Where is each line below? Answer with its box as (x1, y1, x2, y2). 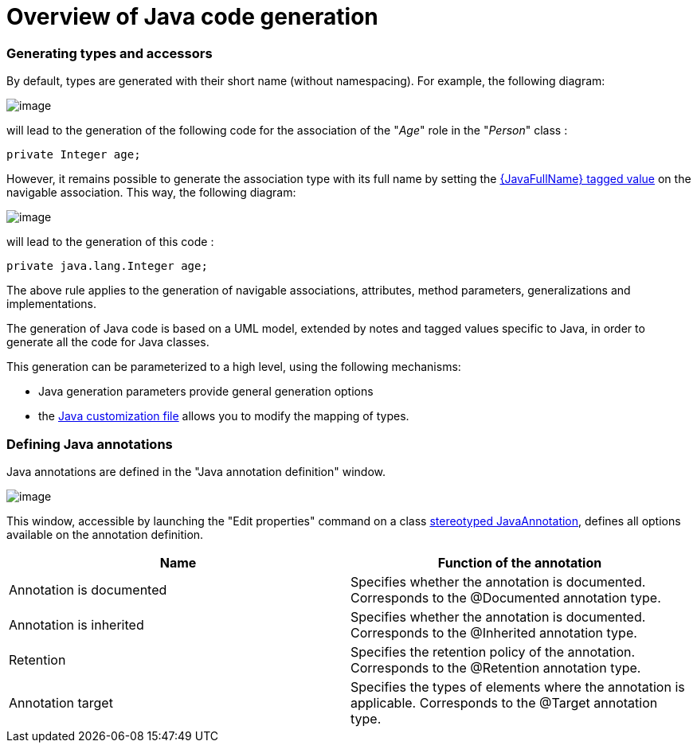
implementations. (6, 297, 97, 311)
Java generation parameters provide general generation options (38, 384, 374, 399)
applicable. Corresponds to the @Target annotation (350, 694, 658, 711)
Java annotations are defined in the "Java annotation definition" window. (6, 464, 386, 478)
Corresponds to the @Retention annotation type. (350, 659, 641, 676)
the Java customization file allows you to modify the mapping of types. (38, 409, 409, 423)
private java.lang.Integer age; (6, 259, 208, 273)
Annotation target (9, 694, 113, 711)
